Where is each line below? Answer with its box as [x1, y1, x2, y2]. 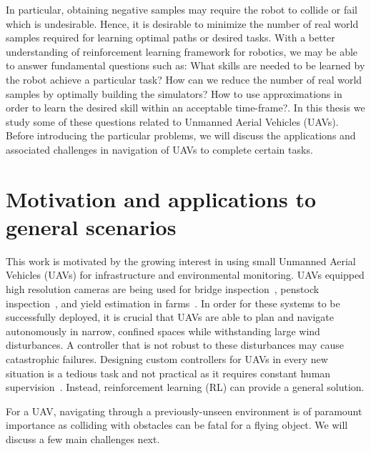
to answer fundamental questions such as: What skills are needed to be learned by [6, 58, 365, 73]
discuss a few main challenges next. [6, 431, 160, 446]
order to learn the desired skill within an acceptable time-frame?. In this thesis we [6, 100, 365, 115]
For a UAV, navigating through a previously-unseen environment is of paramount [6, 403, 362, 418]
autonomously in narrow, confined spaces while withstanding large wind [6, 323, 320, 338]
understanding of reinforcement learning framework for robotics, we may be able [6, 44, 358, 59]
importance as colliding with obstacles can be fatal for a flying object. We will [6, 417, 348, 432]
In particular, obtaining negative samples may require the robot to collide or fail [6, 2, 357, 16]
